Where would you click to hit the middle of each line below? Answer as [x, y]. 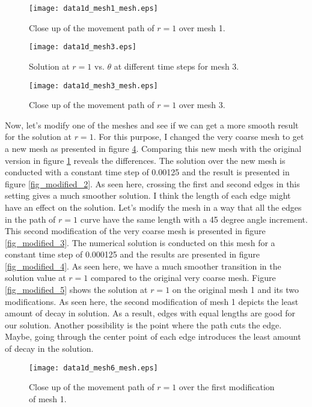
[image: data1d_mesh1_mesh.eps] [93, 8]
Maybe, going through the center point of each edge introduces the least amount [153, 336]
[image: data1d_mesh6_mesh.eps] [93, 368]
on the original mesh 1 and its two [235, 290]
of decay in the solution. [49, 348]
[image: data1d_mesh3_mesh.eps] [93, 86]
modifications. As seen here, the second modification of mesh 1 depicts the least [152, 301]
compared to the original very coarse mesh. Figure [183, 278]
